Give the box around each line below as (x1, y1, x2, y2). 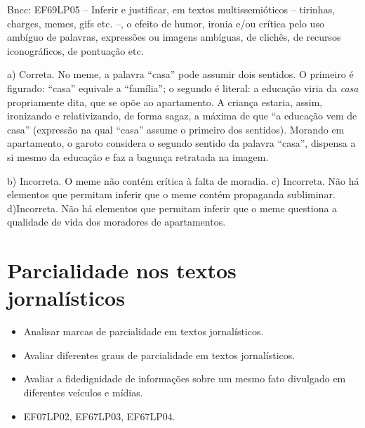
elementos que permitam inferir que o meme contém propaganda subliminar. (7, 187, 336, 202)
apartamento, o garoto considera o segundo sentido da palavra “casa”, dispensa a (7, 136, 356, 150)
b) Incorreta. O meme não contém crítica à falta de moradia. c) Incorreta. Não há (7, 173, 359, 188)
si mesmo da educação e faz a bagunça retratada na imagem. (7, 149, 269, 164)
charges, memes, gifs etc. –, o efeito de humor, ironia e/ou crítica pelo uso (7, 15, 324, 30)
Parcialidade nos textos (7, 256, 237, 285)
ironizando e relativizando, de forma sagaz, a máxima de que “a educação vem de (7, 108, 357, 123)
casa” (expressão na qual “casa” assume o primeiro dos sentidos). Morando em (7, 122, 345, 136)
